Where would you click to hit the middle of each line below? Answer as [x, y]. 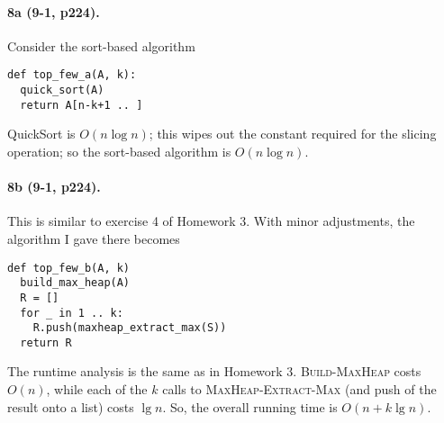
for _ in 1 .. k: [72, 313]
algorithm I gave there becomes [94, 238]
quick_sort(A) [62, 90]
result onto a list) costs [71, 406]
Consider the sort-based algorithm [101, 45]
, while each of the [97, 389]
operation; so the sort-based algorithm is [119, 151]
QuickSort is [41, 134]
